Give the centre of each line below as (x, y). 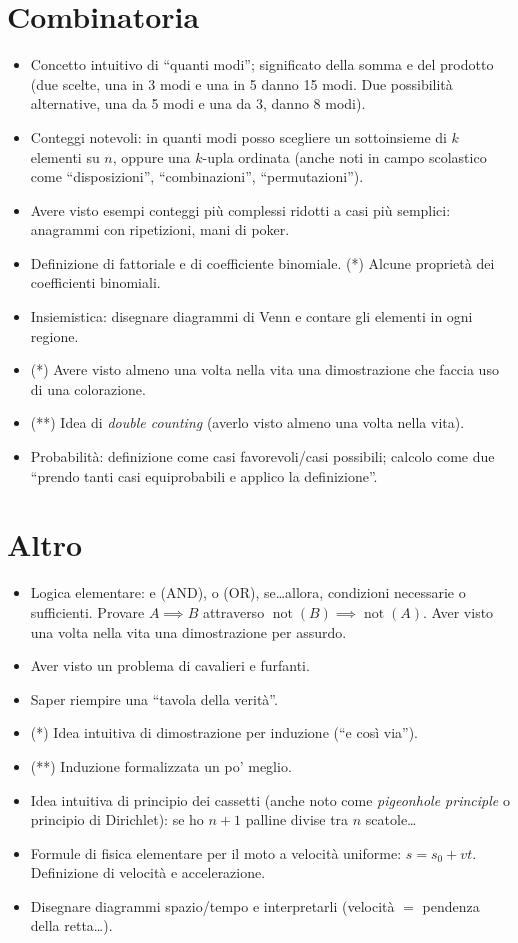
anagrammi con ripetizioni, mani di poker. (160, 229)
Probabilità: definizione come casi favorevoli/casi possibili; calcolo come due (262, 456)
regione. (54, 335)
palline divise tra (297, 819)
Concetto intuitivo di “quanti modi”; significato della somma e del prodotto (262, 64)
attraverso (233, 611)
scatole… (391, 819)
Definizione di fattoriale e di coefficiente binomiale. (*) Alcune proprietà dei (262, 262)
